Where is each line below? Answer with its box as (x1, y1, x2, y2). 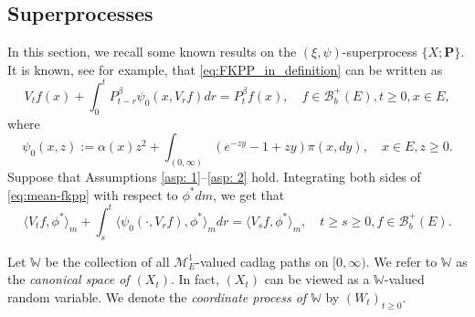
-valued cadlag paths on (195, 251, 329, 270)
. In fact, (171, 269, 219, 289)
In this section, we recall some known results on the (7, 42, 297, 61)
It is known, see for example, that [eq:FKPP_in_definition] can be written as (7, 59, 443, 79)
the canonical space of (7, 269, 130, 289)
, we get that (213, 185, 285, 204)
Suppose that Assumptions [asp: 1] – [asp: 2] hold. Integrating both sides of (7, 167, 421, 186)
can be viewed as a (264, 269, 370, 289)
